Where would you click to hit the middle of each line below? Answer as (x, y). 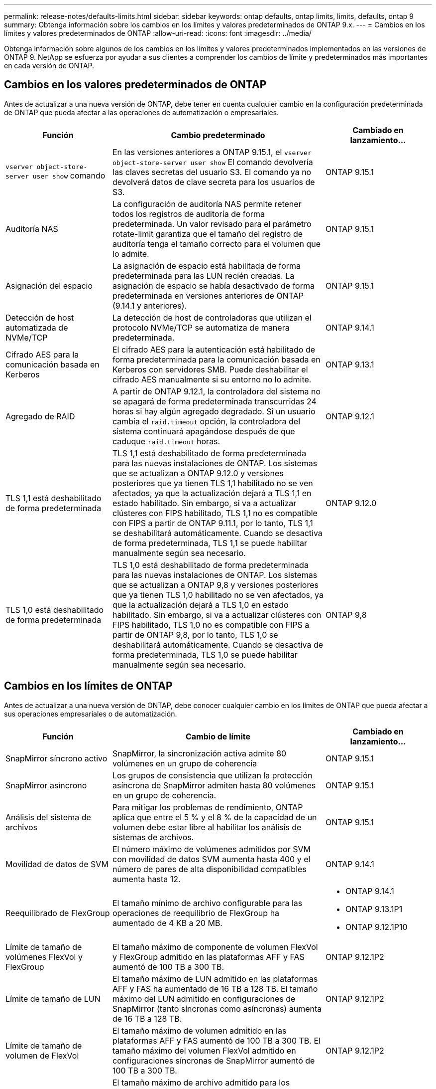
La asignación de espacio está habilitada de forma (207, 266)
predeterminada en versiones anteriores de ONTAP (208, 295)
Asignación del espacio (49, 285)
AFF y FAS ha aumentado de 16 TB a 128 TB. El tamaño (215, 989)
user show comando (69, 176)
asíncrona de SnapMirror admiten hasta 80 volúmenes (214, 785)
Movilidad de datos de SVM (57, 864)
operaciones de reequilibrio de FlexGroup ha (196, 913)
